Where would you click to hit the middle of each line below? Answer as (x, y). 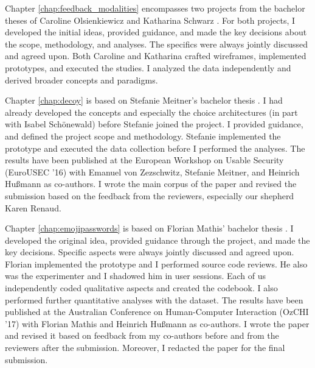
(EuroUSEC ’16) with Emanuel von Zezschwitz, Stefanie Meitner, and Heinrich (152, 172)
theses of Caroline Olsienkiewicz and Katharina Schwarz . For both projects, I (150, 20)
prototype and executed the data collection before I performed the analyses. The (155, 148)
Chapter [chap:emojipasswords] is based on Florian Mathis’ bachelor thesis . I (149, 228)
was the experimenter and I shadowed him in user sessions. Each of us (136, 276)
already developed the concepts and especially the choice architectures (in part (151, 112)
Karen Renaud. (33, 207)
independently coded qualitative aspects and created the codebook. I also (141, 288)
